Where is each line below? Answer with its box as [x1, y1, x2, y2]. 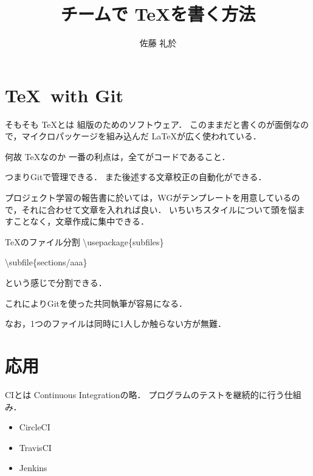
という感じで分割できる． [5, 276, 107, 289]
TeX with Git [5, 82, 123, 107]
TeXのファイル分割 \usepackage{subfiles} [5, 235, 164, 248]
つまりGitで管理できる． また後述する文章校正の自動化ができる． [5, 170, 267, 183]
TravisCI [19, 441, 52, 453]
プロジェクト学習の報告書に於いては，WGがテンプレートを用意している [5, 191, 292, 204]
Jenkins [19, 461, 47, 474]
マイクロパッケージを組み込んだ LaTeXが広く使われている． [21, 130, 261, 142]
